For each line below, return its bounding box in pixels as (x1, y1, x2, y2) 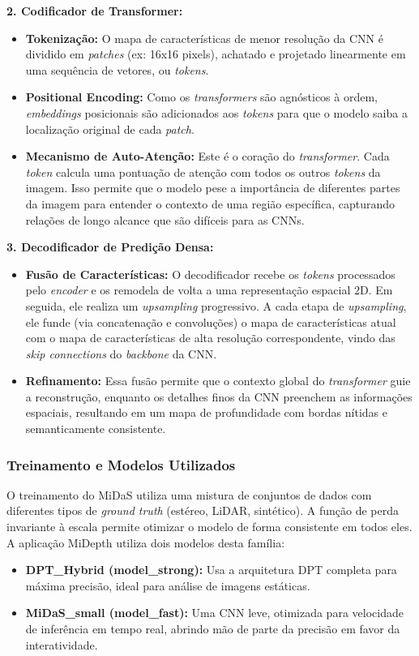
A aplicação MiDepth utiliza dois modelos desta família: (6, 534, 285, 551)
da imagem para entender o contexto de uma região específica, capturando (25, 195, 395, 212)
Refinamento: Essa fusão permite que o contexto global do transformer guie (25, 372, 411, 389)
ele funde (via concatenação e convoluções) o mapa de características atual (25, 313, 396, 330)
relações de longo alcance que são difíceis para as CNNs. (25, 211, 305, 228)
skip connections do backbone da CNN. (25, 345, 217, 362)
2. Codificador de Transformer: (6, 2, 183, 19)
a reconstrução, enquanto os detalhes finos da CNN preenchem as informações (25, 388, 413, 405)
